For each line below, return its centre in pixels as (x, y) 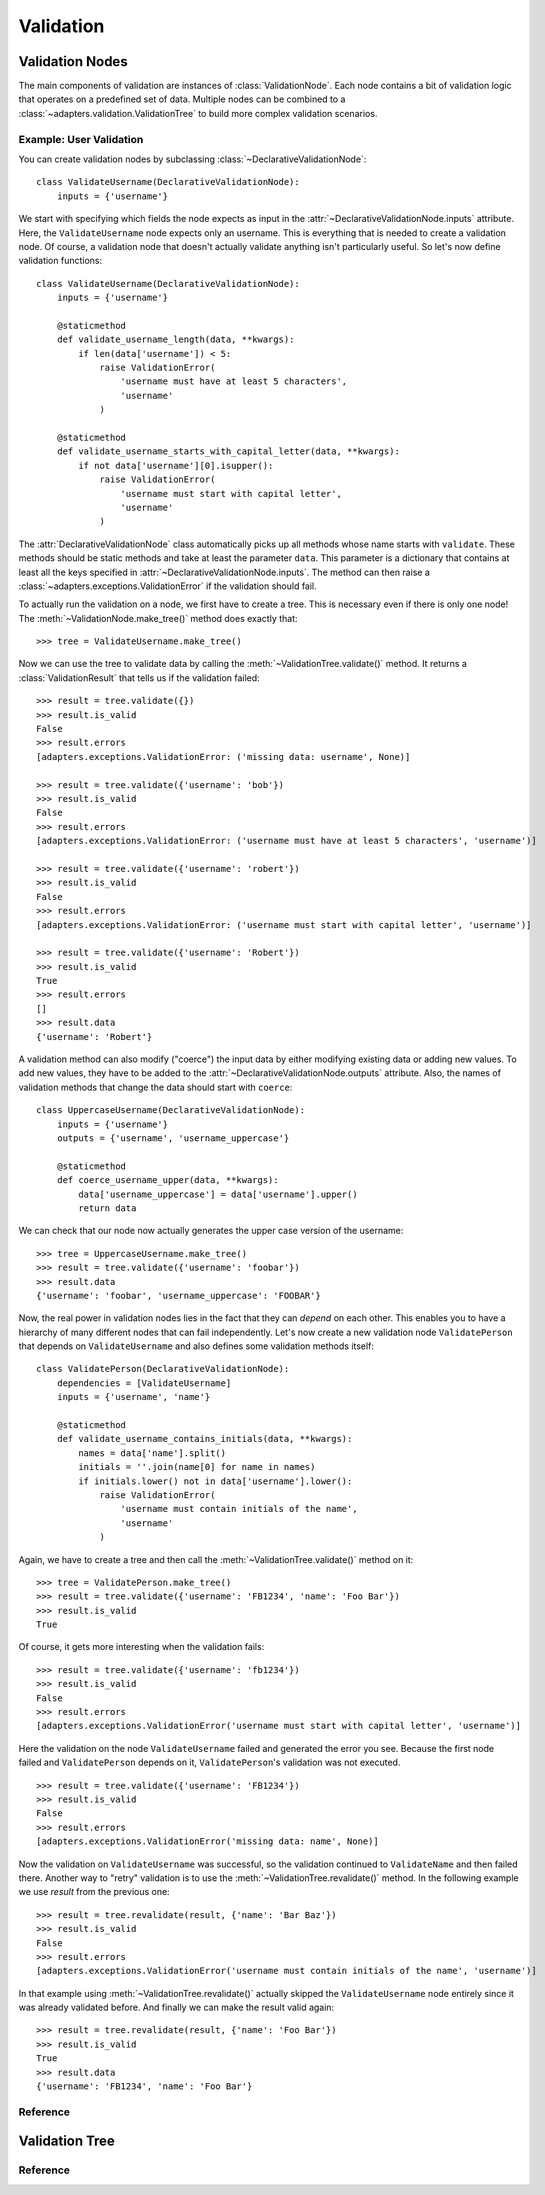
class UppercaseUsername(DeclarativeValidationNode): (170, 1110)
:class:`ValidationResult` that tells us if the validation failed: (139, 677)
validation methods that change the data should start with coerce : (155, 1087)
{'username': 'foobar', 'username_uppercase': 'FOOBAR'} (179, 1295)
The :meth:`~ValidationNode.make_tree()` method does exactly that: (158, 618)
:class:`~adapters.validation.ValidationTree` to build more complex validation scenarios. (198, 113)
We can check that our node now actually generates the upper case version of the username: (211, 1231)
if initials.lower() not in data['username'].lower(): (215, 1481)
